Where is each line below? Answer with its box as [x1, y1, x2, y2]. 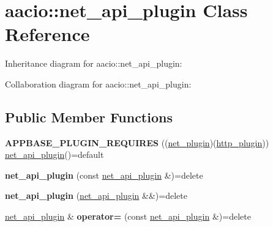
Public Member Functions [5, 107, 173, 126]
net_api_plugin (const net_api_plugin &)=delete [5, 168, 203, 181]
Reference [5, 21, 90, 47]
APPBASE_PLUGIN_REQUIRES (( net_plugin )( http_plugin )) [5, 136, 269, 149]
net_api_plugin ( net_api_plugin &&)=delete [5, 189, 187, 202]
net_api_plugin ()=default [5, 148, 104, 161]
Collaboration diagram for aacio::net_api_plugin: [5, 77, 192, 90]
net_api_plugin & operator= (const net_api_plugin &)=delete [5, 210, 251, 223]
